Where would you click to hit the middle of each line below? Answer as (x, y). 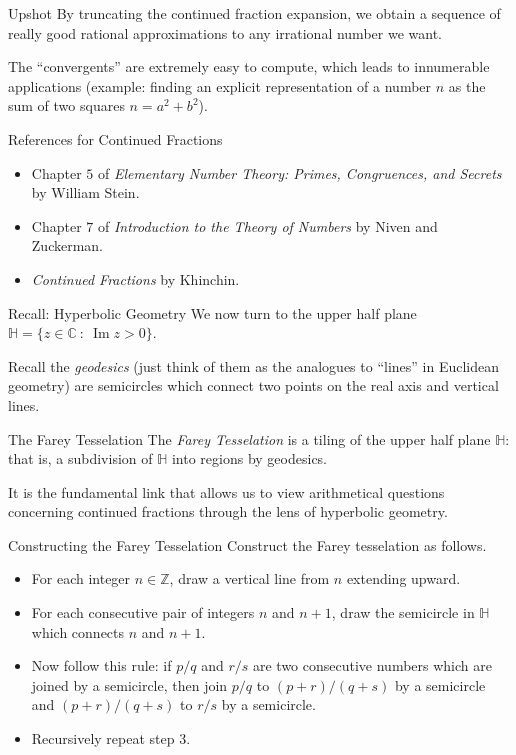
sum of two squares (66, 105)
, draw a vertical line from (249, 578)
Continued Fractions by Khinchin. (135, 278)
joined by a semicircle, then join (129, 684)
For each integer (81, 578)
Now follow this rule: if (101, 665)
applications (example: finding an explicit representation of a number (220, 85)
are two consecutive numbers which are (372, 665)
